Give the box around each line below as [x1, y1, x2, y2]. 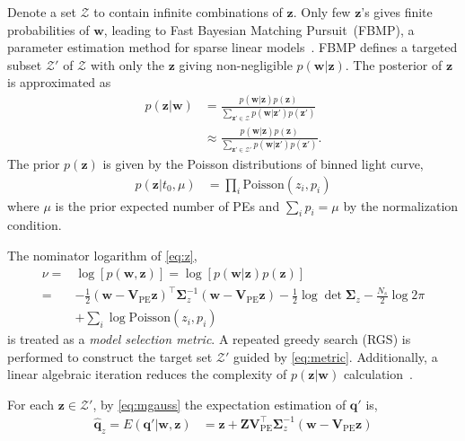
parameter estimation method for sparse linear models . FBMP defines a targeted [7, 38, 458, 57]
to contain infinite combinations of [93, 3, 283, 21]
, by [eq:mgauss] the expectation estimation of [92, 394, 347, 413]
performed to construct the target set [7, 347, 213, 366]
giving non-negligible [179, 55, 293, 74]
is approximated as [7, 73, 111, 92]
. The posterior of [345, 55, 443, 74]
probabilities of [7, 20, 90, 39]
